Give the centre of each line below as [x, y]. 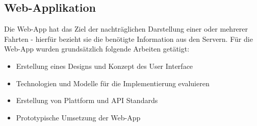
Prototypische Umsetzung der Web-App [78, 117]
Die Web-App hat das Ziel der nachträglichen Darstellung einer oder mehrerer [126, 29]
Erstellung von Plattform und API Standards [87, 100]
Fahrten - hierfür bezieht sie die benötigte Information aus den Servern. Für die [128, 39]
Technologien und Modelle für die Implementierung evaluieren [113, 83]
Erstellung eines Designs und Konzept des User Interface [105, 66]
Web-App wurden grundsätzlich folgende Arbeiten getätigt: [97, 49]
